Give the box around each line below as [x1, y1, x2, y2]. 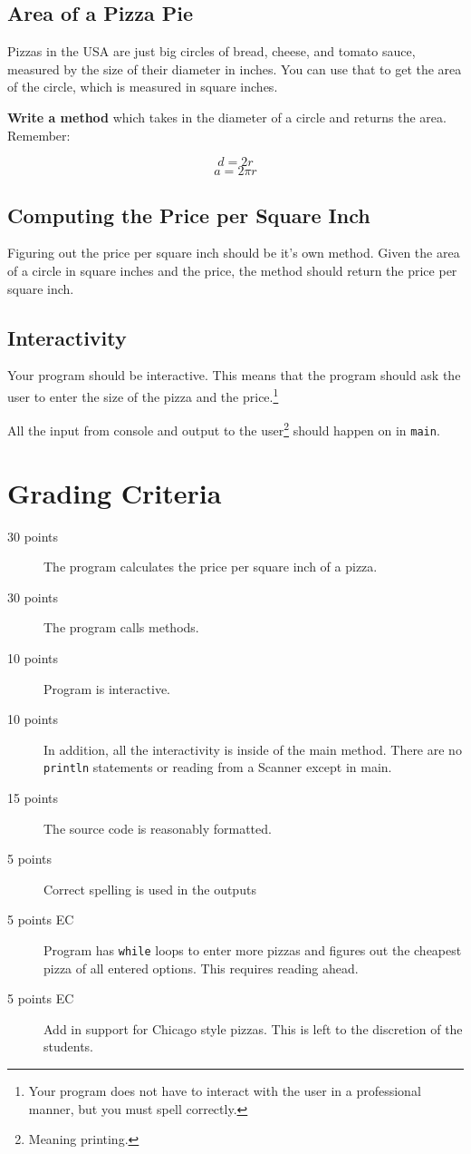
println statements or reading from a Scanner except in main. [43, 758, 392, 777]
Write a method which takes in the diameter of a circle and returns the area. [7, 107, 447, 126]
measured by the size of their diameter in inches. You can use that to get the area [7, 59, 462, 78]
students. [43, 1037, 93, 1056]
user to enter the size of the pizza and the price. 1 [7, 384, 279, 406]
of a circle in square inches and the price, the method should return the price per [7, 260, 457, 279]
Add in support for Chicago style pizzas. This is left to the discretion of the [43, 1019, 463, 1038]
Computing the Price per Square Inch [7, 200, 370, 229]
